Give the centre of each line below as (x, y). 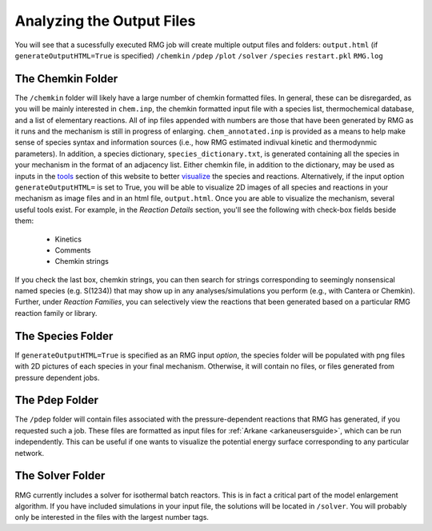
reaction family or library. (56, 313)
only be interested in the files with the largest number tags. (112, 517)
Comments (73, 250)
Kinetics (68, 239)
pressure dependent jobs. (57, 377)
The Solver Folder (60, 476)
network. (30, 453)
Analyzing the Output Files (105, 21)
